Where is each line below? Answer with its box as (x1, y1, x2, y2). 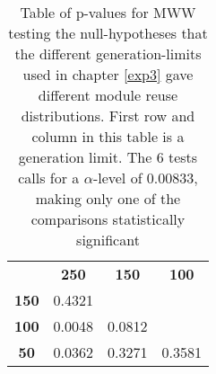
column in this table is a (31, 126, 185, 147)
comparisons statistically (30, 209, 186, 229)
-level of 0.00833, (92, 167, 198, 188)
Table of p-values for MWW (20, 2, 196, 22)
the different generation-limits (14, 43, 202, 64)
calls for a (18, 167, 80, 188)
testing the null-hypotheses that (8, 22, 208, 43)
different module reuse (38, 85, 178, 105)
